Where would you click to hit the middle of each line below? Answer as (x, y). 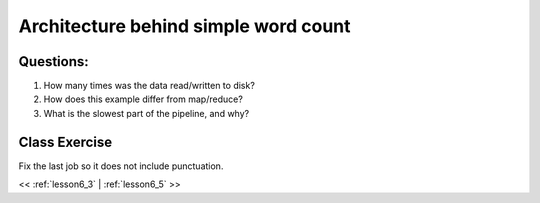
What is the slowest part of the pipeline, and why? (146, 113)
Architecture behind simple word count (184, 26)
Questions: (53, 61)
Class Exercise (65, 141)
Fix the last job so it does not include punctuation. (121, 166)
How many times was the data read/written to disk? (149, 86)
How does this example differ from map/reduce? (143, 99)
